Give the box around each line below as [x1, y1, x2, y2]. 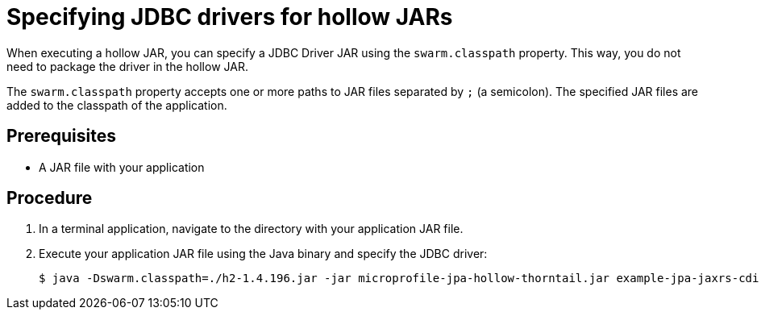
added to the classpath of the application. [6, 98, 227, 112]
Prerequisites [6, 126, 116, 147]
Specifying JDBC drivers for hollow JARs [6, 3, 453, 31]
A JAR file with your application [39, 160, 205, 174]
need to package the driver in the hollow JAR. [6, 59, 248, 73]
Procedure [6, 188, 93, 209]
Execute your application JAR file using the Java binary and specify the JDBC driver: [39, 247, 488, 261]
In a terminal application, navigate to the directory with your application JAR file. [39, 222, 464, 236]
